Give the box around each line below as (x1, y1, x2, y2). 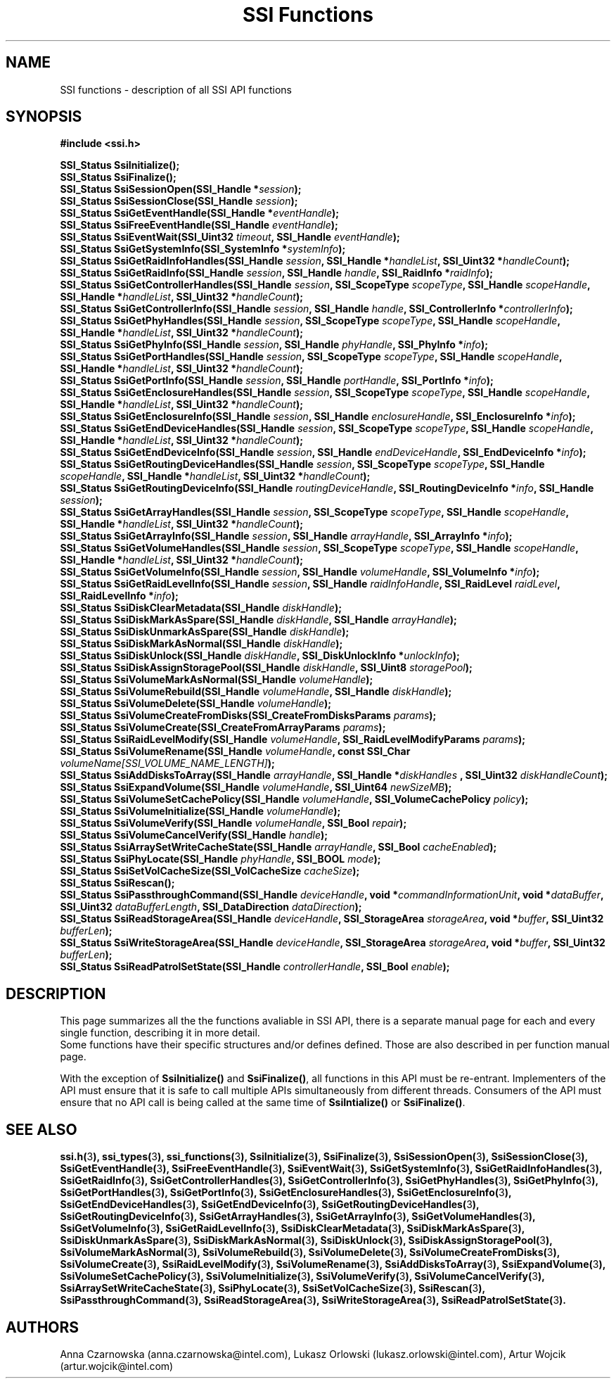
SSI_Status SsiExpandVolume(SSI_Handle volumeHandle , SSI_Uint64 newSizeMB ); (60, 781, 452, 794)
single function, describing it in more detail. (60, 1027, 260, 1039)
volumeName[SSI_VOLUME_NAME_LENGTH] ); (60, 757, 275, 770)
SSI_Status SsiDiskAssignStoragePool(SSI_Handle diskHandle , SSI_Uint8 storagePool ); (60, 661, 473, 674)
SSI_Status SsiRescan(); (60, 877, 175, 889)
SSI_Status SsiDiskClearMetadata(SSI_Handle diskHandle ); (60, 602, 342, 614)
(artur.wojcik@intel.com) (60, 1359, 174, 1372)
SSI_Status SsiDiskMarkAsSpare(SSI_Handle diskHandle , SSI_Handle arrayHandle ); (60, 614, 457, 626)
